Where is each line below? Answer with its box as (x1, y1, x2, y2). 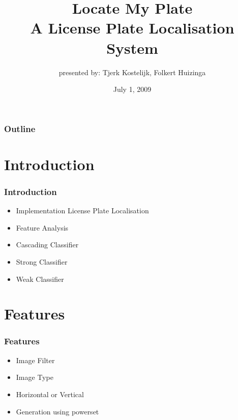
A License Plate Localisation (30, 17, 234, 38)
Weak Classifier (16, 273, 64, 284)
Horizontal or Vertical (16, 389, 84, 399)
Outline (4, 122, 36, 135)
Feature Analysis (16, 222, 69, 233)
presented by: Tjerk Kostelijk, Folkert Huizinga (58, 67, 206, 77)
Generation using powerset (16, 406, 99, 416)
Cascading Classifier (16, 239, 79, 250)
